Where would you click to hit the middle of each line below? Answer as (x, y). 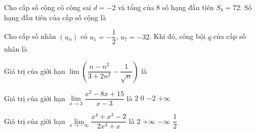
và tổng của (136, 7)
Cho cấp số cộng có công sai (48, 7)
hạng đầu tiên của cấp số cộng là (55, 17)
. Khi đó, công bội (178, 36)
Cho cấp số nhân (30, 36)
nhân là (16, 49)
